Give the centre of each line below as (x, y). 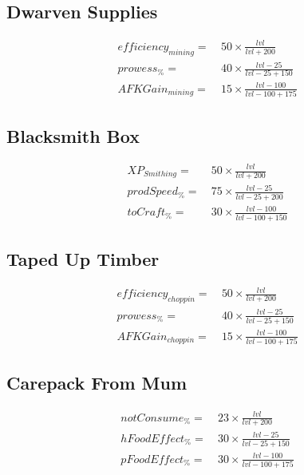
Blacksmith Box (73, 135)
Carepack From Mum (97, 383)
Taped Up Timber (83, 258)
